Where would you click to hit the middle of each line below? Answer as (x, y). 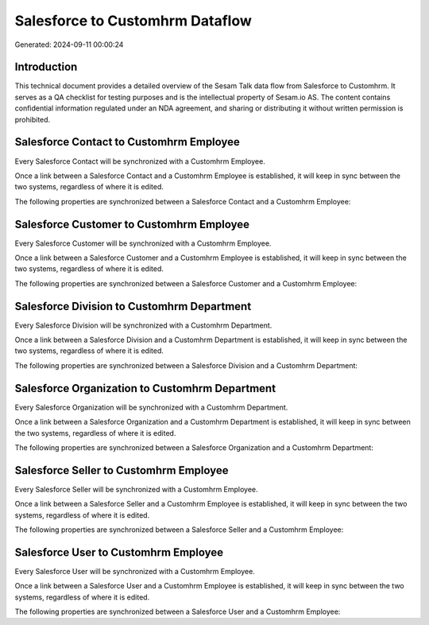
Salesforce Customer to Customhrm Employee (132, 224)
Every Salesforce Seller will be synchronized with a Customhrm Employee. (136, 489)
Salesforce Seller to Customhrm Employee (122, 470)
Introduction (46, 67)
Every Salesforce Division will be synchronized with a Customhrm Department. (143, 325)
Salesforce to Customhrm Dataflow (133, 21)
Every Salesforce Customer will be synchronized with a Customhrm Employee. (143, 243)
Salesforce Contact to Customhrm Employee (127, 142)
